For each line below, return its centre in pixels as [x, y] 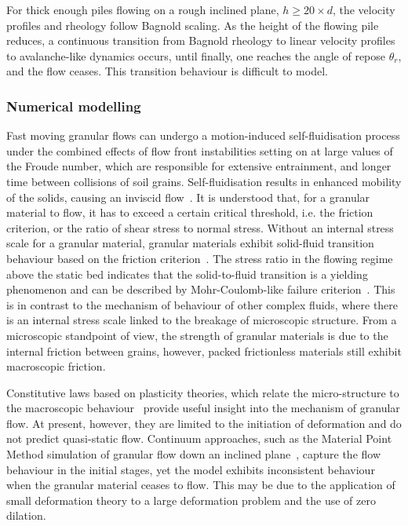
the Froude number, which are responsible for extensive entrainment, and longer [199, 166]
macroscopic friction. [56, 366]
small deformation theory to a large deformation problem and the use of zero [191, 500]
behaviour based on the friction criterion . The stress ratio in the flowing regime [200, 258]
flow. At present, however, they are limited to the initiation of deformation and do [204, 423]
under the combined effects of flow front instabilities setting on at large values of [200, 150]
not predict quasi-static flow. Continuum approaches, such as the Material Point [199, 438]
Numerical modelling [74, 106]
